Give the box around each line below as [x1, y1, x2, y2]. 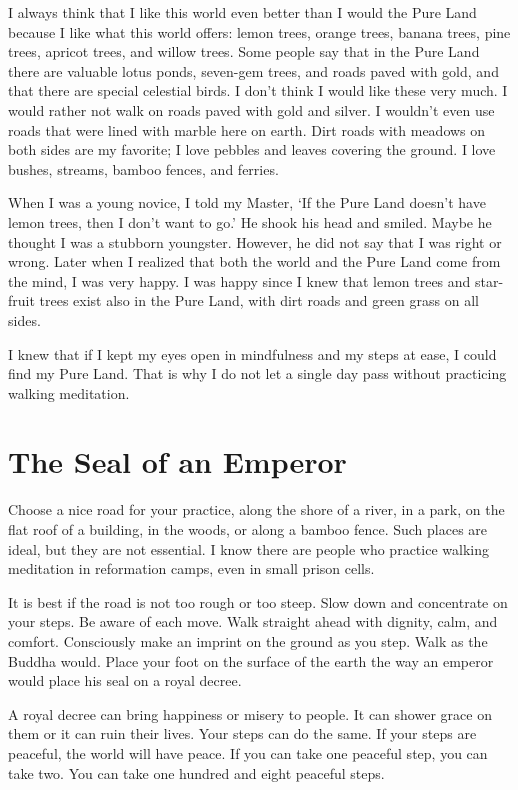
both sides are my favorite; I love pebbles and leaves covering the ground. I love [8, 139, 496, 160]
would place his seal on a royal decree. [8, 670, 242, 691]
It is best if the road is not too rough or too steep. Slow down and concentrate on [8, 591, 508, 612]
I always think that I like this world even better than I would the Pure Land [8, 2, 477, 22]
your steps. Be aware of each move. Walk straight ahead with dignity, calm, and [8, 611, 498, 632]
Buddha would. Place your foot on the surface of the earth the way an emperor [8, 650, 494, 671]
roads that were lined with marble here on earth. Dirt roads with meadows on [8, 119, 486, 140]
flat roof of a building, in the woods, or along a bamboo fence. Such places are [8, 519, 488, 539]
